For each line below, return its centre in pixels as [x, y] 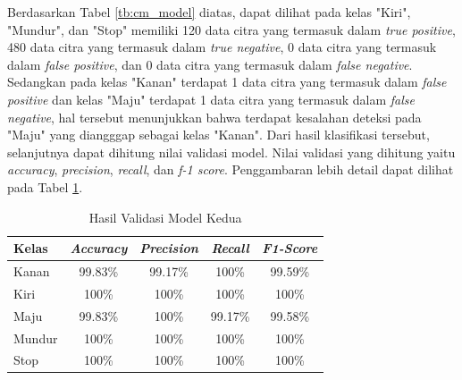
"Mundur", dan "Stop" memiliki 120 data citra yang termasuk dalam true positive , [231, 29]
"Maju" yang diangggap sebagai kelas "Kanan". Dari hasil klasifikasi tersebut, [218, 135]
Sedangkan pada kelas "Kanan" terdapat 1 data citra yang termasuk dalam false [227, 82]
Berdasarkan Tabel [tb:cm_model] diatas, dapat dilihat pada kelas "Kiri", [209, 12]
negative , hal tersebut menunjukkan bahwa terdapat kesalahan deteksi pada [214, 117]
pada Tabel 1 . [45, 186]
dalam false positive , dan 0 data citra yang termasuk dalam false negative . [210, 64]
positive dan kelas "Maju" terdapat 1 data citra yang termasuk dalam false [211, 99]
